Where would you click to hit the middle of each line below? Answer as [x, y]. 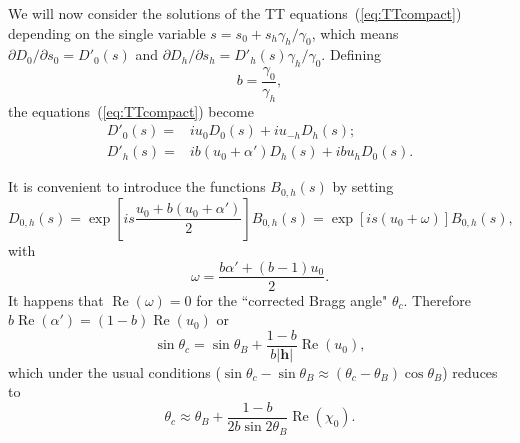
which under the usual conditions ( [114, 371]
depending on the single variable [107, 32]
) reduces [470, 371]
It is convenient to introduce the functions [137, 186]
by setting [363, 186]
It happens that [56, 299]
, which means [355, 32]
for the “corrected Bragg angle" [292, 299]
